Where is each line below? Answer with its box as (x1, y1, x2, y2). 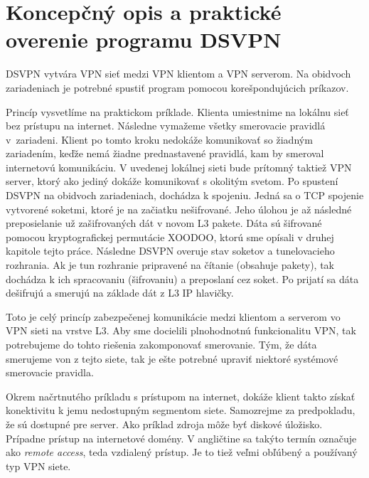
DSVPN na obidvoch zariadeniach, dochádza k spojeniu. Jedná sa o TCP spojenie (6, 188, 364, 203)
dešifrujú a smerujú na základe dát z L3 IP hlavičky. (6, 285, 234, 300)
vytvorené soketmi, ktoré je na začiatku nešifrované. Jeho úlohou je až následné (6, 201, 352, 216)
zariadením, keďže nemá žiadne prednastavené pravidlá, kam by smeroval (6, 146, 324, 161)
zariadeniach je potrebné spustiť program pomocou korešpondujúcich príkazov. (6, 80, 349, 95)
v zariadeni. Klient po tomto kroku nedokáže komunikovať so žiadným (6, 132, 313, 147)
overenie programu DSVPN (6, 25, 282, 54)
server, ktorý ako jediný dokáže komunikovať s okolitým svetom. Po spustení (6, 174, 338, 188)
